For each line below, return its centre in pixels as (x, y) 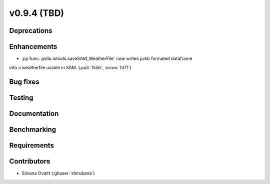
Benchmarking (33, 130)
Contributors (30, 161)
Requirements (32, 145)
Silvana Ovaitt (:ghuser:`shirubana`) (58, 173)
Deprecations (31, 31)
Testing (21, 98)
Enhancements (33, 47)
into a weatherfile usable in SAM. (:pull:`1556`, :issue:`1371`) (70, 68)
